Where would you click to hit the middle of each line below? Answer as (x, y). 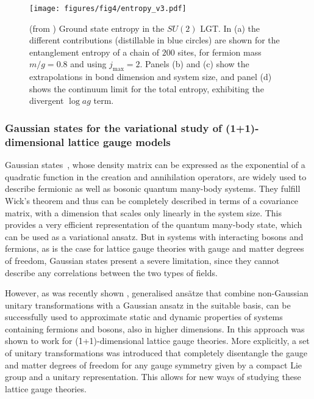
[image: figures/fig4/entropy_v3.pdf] (108, 9)
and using (88, 64)
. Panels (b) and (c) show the (194, 64)
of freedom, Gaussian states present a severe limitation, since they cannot (142, 260)
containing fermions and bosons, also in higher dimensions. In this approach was (155, 328)
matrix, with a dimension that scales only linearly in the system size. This (144, 212)
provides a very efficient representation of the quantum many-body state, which (154, 225)
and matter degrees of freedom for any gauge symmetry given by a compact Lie (153, 364)
